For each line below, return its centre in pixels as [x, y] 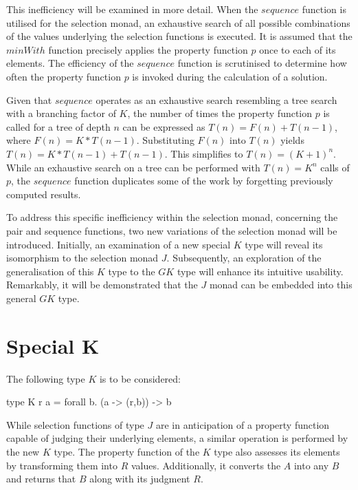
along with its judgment [140, 479]
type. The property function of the [127, 451]
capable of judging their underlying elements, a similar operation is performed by [177, 438]
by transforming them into [62, 465]
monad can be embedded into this [281, 285]
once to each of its [298, 49]
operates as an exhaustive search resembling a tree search [216, 99]
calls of [335, 167]
